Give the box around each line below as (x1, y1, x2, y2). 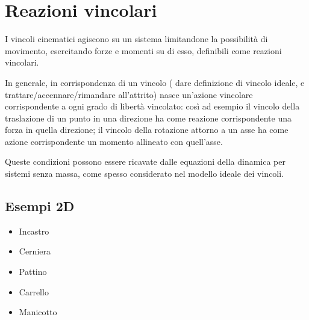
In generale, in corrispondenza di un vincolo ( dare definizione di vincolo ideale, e (5, 76, 305, 88)
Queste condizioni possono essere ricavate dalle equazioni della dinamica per (5, 155, 286, 168)
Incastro (19, 224, 49, 237)
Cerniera (19, 245, 51, 257)
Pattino (19, 265, 47, 278)
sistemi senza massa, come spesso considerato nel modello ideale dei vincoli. (5, 167, 284, 180)
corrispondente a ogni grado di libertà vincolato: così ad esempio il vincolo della (5, 100, 300, 112)
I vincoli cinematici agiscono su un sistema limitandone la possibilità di (5, 32, 268, 45)
